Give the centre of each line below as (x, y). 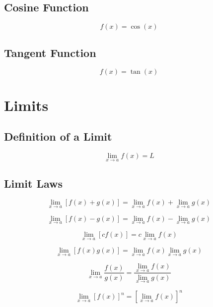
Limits (26, 105)
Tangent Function (50, 52)
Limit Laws (34, 183)
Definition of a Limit (58, 136)
